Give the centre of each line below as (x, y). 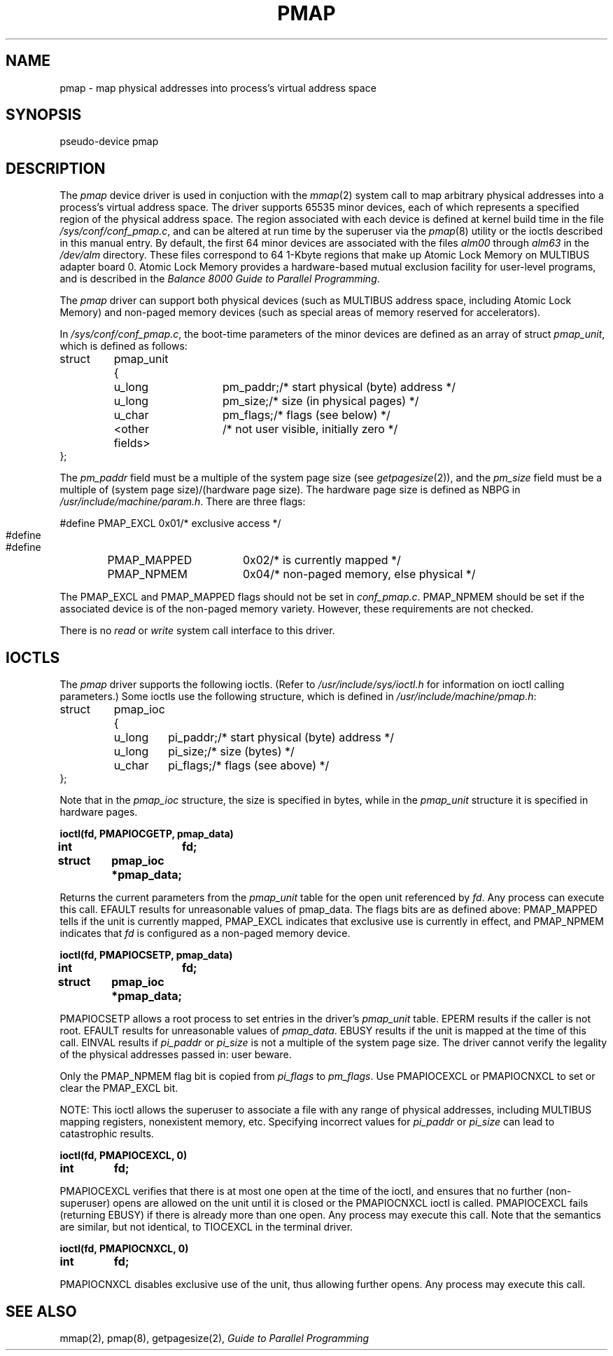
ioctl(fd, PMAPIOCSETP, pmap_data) (146, 955)
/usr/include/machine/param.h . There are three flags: (183, 502)
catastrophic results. (107, 1134)
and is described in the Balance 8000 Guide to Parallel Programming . (220, 279)
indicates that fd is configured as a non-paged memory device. (205, 933)
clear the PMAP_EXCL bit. (119, 1088)
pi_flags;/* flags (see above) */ (249, 766)
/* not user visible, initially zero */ (310, 429)
